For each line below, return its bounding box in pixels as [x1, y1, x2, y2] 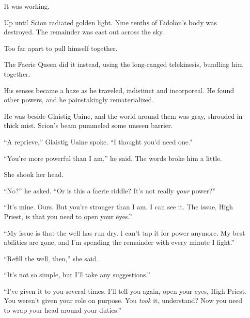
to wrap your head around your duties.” [4, 305, 122, 315]
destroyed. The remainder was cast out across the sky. [4, 27, 164, 37]
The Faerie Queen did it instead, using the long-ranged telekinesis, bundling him [4, 59, 243, 69]
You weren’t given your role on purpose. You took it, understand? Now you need [4, 295, 243, 305]
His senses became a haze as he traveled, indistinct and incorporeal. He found [4, 85, 234, 95]
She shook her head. [4, 169, 64, 179]
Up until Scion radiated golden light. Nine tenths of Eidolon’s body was [4, 17, 217, 27]
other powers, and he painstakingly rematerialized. [4, 95, 154, 105]
